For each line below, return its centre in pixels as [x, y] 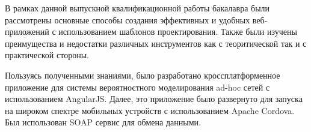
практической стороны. [47, 55]
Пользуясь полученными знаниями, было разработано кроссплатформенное [143, 75]
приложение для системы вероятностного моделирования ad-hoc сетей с [137, 87]
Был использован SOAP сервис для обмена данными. [103, 122]
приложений [27, 31]
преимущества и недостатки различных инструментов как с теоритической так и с [156, 43]
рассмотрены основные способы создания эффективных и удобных [128, 19]
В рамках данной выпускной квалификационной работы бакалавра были [137, 8]
